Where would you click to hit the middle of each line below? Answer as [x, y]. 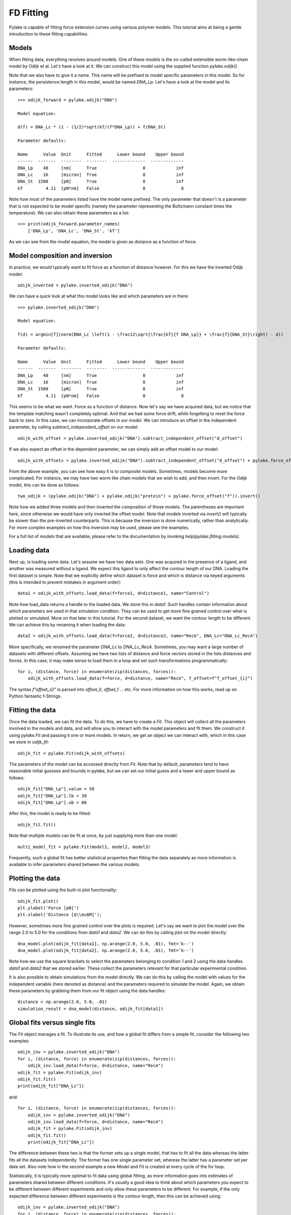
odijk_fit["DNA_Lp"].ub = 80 [52, 802]
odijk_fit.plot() [38, 901]
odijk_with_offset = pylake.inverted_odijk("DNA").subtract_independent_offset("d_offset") [130, 438]
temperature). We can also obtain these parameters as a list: [69, 213]
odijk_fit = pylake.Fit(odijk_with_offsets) [72, 753]
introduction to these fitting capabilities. [49, 34]
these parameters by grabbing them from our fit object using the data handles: [87, 990]
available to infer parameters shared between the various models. [75, 865]
